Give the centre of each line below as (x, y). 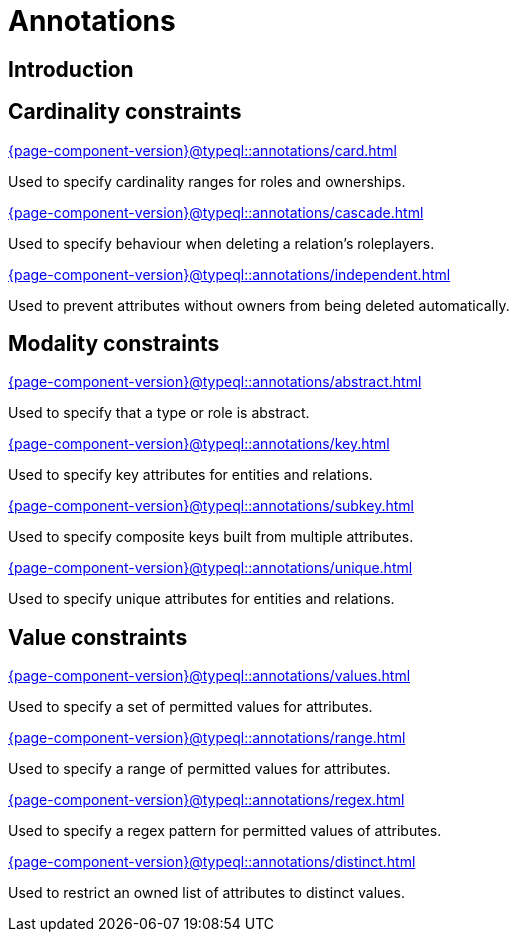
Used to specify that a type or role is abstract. (159, 413)
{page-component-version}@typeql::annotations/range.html (207, 738)
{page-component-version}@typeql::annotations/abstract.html (215, 382)
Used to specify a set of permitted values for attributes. (190, 707)
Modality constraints (114, 344)
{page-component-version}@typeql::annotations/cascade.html (216, 212)
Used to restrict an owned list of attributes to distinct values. (206, 893)
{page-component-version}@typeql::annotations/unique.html (210, 568)
